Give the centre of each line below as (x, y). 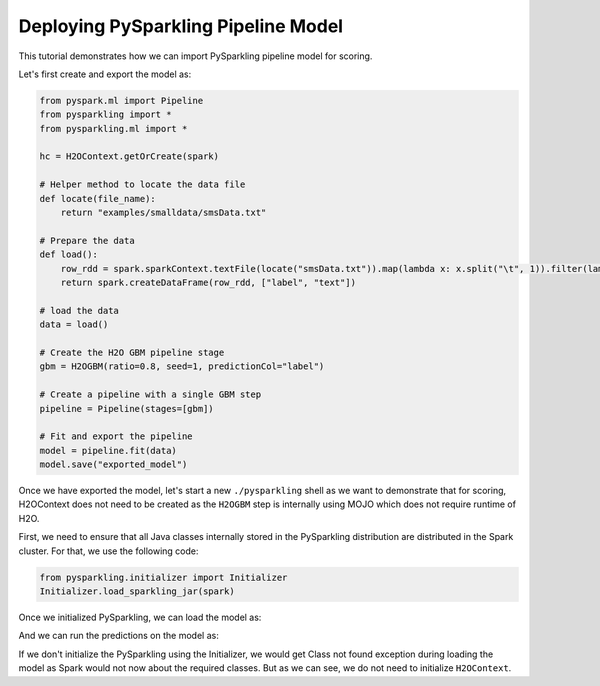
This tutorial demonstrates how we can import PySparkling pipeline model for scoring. (195, 56)
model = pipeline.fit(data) (108, 450)
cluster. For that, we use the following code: (108, 551)
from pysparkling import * (105, 114)
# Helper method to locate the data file (142, 184)
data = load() (74, 324)
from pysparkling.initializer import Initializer (163, 577)
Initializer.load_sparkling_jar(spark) (137, 591)
